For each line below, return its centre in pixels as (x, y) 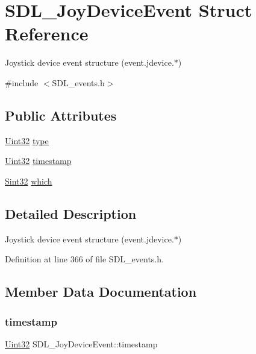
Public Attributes (61, 115)
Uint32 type (27, 140)
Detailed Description (71, 213)
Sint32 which (29, 181)
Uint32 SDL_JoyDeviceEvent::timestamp (81, 343)
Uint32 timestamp (38, 161)
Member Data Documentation (101, 292)
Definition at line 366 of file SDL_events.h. (84, 259)
